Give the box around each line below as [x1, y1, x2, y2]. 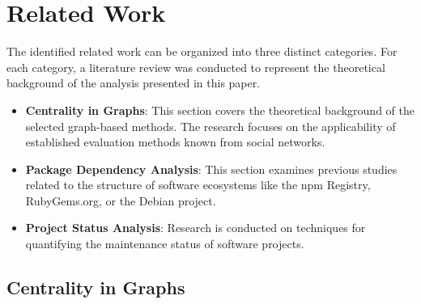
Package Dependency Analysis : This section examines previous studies [25, 160, 398, 177]
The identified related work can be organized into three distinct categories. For [6, 43, 398, 60]
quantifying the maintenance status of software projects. [25, 235, 304, 252]
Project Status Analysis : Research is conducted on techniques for [25, 219, 366, 236]
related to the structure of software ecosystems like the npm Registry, [25, 176, 371, 193]
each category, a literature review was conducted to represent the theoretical [6, 58, 385, 75]
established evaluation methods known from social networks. [25, 133, 325, 150]
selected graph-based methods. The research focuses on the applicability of [25, 117, 396, 134]
